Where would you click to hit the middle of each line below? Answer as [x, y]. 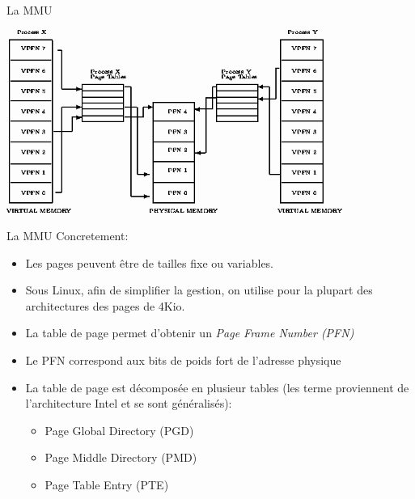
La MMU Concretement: [68, 235]
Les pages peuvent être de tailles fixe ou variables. [150, 262]
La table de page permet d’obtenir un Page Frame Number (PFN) [190, 333]
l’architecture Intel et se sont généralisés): [129, 403]
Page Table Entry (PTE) [107, 484]
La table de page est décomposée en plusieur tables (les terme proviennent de [217, 387]
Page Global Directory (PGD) [119, 430]
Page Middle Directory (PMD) [121, 457]
